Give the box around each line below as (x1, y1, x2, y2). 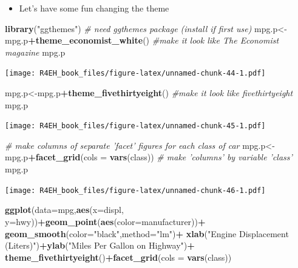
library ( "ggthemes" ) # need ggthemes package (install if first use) (5, 22, 252, 34)
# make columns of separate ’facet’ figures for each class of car (5, 139, 240, 151)
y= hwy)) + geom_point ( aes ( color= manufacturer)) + (5, 215, 206, 227)
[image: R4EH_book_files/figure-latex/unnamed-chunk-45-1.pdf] (5, 122, 266, 131)
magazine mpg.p (5, 45, 66, 58)
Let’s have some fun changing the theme (19, 2, 169, 14)
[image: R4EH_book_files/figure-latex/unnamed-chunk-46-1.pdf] (5, 186, 266, 195)
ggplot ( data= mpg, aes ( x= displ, (5, 203, 124, 216)
